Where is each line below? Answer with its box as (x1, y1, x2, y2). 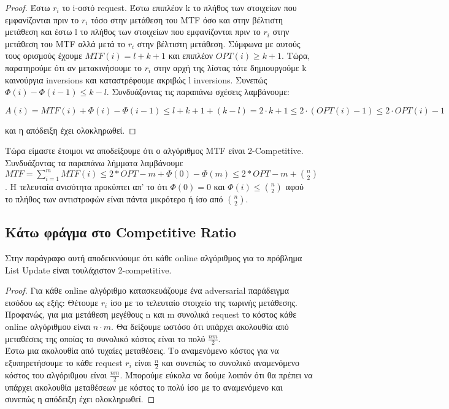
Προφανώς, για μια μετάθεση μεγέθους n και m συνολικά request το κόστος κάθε (5, 308, 297, 321)
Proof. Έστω (5, 1, 50, 13)
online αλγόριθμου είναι (5, 320, 91, 332)
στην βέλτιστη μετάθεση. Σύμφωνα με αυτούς (137, 37, 301, 50)
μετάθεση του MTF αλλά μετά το (5, 37, 125, 50)
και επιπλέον (168, 49, 213, 62)
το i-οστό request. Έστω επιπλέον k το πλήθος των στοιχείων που (62, 1, 297, 13)
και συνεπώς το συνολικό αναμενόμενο (161, 356, 299, 369)
